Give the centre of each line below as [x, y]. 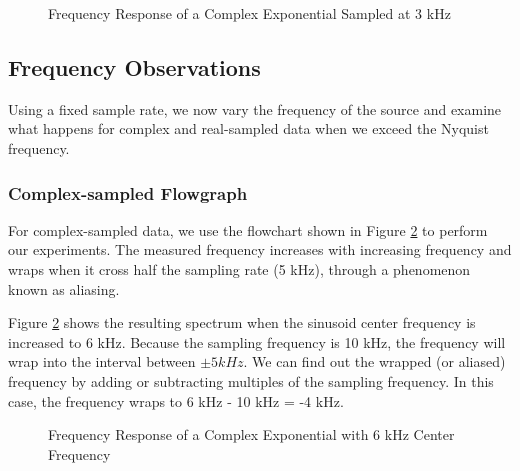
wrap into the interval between [102, 361]
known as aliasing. [64, 288]
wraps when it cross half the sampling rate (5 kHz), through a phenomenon [239, 268]
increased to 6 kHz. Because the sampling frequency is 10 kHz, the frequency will [257, 341]
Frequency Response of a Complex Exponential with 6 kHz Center [251, 434]
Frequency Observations [134, 66]
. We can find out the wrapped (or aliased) [374, 361]
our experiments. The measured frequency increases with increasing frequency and [260, 249]
